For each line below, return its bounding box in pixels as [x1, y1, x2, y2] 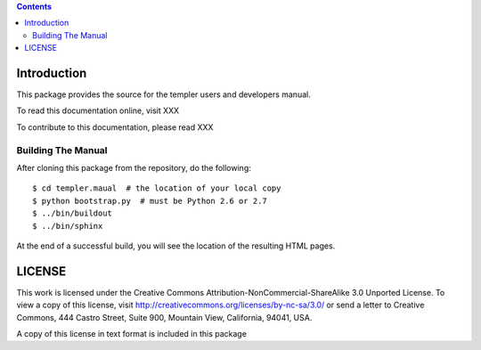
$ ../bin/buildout [32, 208, 113, 218]
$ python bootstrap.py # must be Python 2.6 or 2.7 [32, 196, 267, 206]
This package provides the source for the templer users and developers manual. [16, 89, 311, 100]
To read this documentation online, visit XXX [16, 105, 180, 116]
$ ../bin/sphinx [32, 221, 103, 231]
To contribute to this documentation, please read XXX [16, 121, 214, 133]
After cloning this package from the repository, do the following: [16, 163, 251, 173]
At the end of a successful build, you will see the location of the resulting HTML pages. [16, 240, 336, 251]
